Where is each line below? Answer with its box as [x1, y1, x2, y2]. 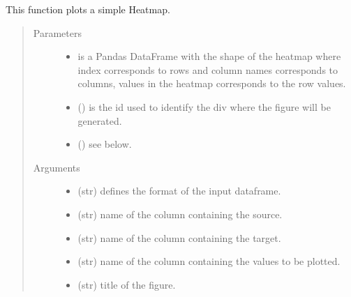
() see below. [77, 137, 132, 151]
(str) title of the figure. [77, 277, 176, 291]
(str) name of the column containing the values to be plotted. [77, 254, 341, 268]
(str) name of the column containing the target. [77, 230, 281, 245]
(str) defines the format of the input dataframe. [77, 183, 281, 198]
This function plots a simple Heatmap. [6, 2, 170, 16]
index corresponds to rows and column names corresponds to [77, 62, 338, 77]
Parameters [33, 25, 82, 40]
